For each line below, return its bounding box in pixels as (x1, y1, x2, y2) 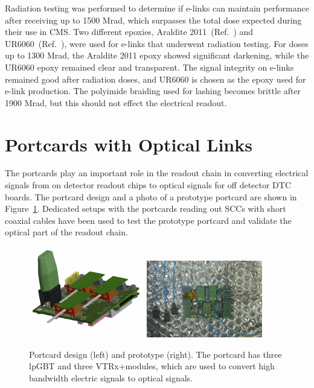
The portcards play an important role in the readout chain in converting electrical (5, 167, 309, 179)
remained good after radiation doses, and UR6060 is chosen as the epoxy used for (5, 72, 306, 85)
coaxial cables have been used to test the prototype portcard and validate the (5, 214, 292, 226)
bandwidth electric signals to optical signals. (29, 371, 193, 384)
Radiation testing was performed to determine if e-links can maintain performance (5, 2, 309, 14)
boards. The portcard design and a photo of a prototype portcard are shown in (5, 190, 297, 203)
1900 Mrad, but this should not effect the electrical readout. (5, 96, 227, 109)
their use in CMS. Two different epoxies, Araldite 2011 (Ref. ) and (5, 25, 254, 38)
